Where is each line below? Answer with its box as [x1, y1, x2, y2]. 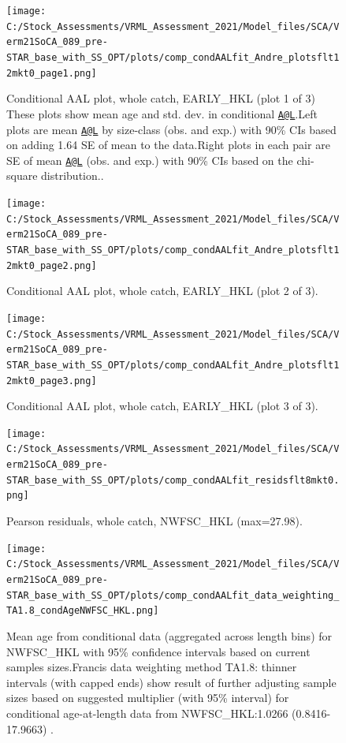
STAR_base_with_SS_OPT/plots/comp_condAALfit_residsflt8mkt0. [6, 474, 340, 486]
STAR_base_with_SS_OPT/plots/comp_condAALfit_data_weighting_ [6, 589, 340, 601]
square [6, 167, 38, 184]
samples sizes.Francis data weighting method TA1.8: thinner [6, 659, 297, 675]
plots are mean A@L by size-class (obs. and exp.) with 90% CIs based [6, 121, 337, 137]
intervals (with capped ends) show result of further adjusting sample [6, 674, 337, 690]
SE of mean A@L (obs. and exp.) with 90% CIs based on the [6, 151, 293, 168]
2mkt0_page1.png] [6, 67, 97, 79]
